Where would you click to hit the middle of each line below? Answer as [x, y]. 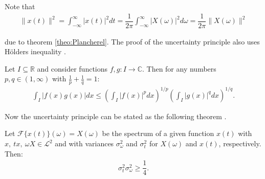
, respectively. [240, 143]
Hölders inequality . [35, 51]
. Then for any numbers [179, 68]
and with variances [84, 143]
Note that [20, 6]
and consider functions [72, 68]
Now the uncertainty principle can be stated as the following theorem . [116, 116]
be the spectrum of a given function [158, 133]
